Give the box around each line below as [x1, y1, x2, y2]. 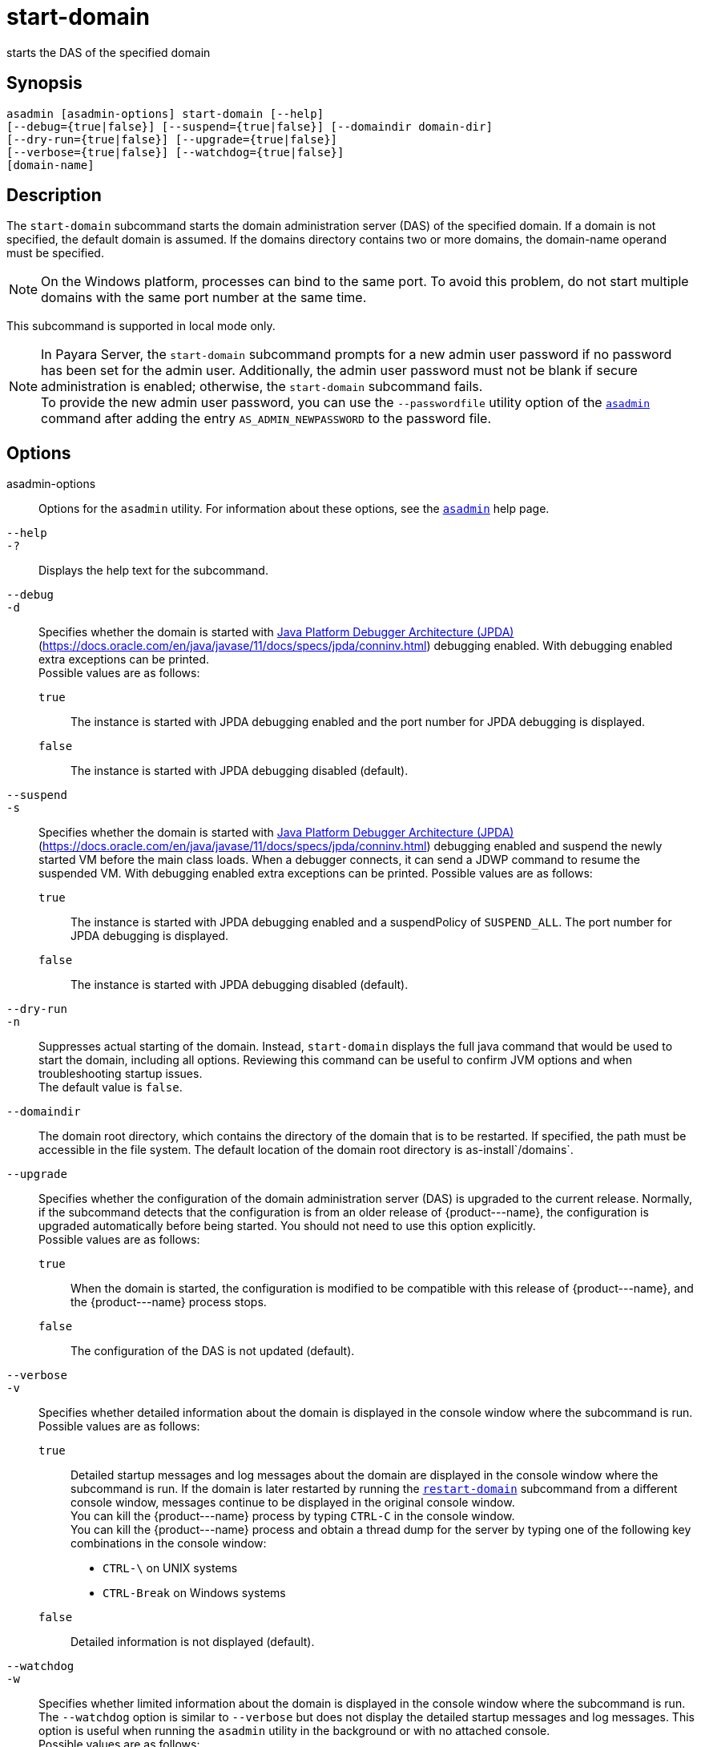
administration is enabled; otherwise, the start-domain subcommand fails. [41, 378, 483, 395]
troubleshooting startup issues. [38, 1067, 203, 1081]
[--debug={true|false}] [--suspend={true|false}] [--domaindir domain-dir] [6, 119, 493, 133]
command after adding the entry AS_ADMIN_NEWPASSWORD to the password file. [41, 410, 492, 427]
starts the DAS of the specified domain [6, 45, 211, 59]
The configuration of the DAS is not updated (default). [71, 1344, 355, 1358]
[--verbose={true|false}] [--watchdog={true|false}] [6, 145, 344, 159]
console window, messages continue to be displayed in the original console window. [71, 1495, 515, 1510]
